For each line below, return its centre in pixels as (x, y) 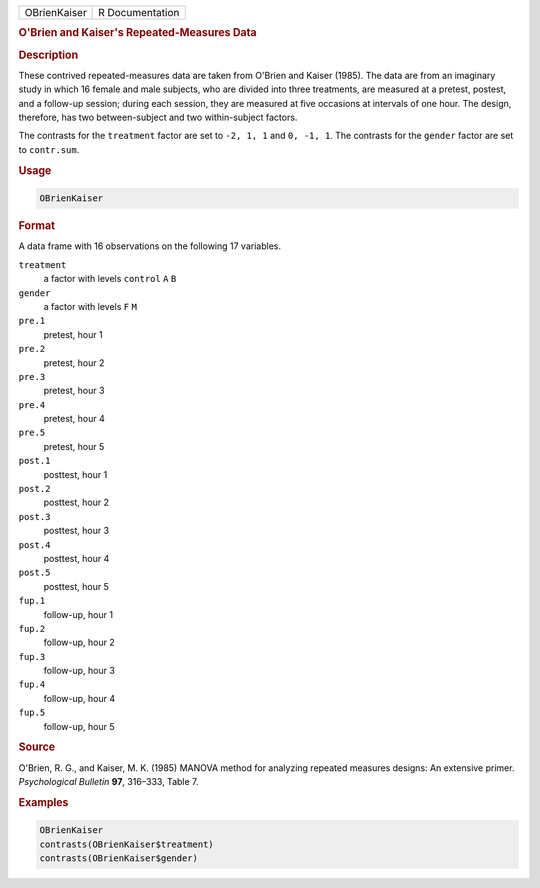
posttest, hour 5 (76, 586)
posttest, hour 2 (76, 502)
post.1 (34, 461)
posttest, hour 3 (76, 531)
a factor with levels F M (90, 306)
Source (37, 747)
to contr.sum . (49, 149)
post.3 (34, 516)
